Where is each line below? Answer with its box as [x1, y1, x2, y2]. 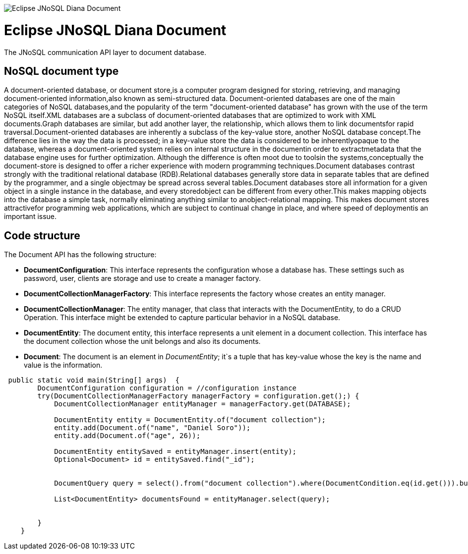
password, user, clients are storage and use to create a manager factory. [24, 274, 261, 283]
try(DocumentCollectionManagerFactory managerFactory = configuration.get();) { [37, 392, 359, 400]
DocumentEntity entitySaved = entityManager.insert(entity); [54, 447, 297, 456]
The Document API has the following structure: [4, 250, 157, 259]
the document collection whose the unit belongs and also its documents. [24, 337, 261, 346]
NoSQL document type [4, 64, 119, 77]
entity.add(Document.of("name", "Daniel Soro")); [54, 424, 251, 432]
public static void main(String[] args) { [8, 376, 180, 385]
